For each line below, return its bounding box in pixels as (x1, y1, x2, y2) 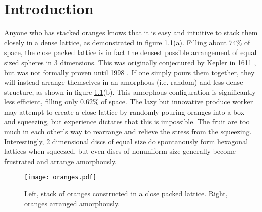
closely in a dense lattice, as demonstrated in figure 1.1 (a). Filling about (4, 37, 227, 47)
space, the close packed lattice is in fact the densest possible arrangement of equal (4, 47, 257, 58)
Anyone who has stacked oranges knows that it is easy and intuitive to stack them (4, 27, 258, 38)
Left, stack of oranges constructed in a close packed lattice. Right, (24, 188, 228, 199)
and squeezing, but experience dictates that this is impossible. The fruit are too (4, 116, 250, 127)
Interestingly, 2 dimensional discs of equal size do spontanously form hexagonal (4, 136, 248, 146)
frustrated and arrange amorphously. (4, 155, 117, 166)
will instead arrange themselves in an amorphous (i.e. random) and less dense (4, 77, 243, 87)
